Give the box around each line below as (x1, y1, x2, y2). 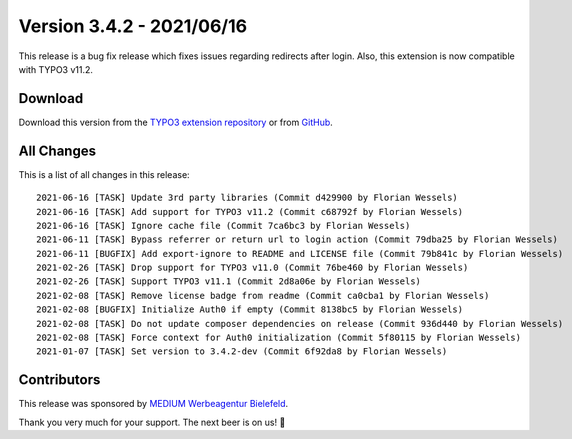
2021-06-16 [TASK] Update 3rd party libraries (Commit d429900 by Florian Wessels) (36, 192, 459, 204)
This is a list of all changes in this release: (18, 168, 190, 180)
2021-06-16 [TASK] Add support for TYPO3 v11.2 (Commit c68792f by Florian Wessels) (36, 206, 464, 217)
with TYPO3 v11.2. (18, 63, 94, 75)
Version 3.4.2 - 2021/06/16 (18, 15, 248, 37)
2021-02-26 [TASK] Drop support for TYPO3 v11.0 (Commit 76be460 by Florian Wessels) (36, 262, 469, 274)
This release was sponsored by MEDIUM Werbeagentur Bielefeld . (18, 398, 289, 410)
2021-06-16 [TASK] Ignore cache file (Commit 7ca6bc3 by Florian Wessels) (36, 220, 411, 231)
